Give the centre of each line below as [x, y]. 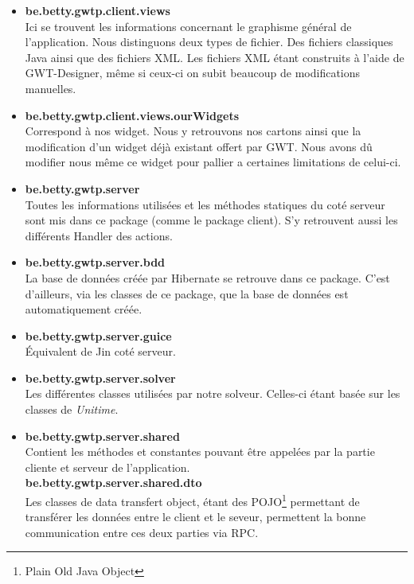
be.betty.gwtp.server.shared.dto [113, 483]
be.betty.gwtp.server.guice [98, 335]
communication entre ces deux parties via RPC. [142, 532]
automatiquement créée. [84, 309]
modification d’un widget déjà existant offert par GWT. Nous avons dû [199, 146]
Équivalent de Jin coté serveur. [100, 351]
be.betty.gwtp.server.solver [100, 378]
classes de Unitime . [72, 409]
